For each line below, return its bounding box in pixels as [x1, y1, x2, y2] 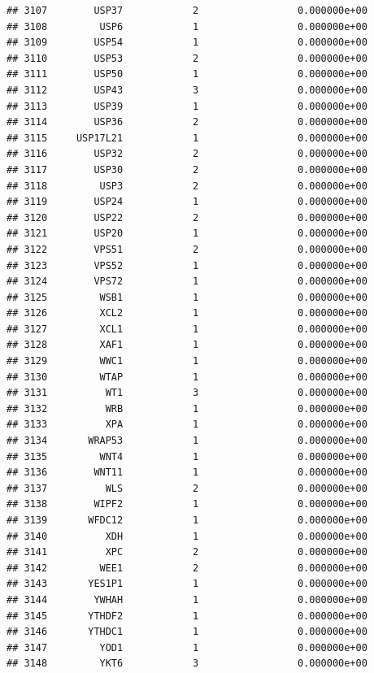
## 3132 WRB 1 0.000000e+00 [7, 402, 367, 415]
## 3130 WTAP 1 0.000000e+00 [7, 371, 367, 383]
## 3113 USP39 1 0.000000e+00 [7, 100, 367, 112]
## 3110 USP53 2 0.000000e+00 [7, 52, 367, 64]
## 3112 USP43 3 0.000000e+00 [7, 84, 367, 96]
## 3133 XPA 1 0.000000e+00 [7, 419, 367, 431]
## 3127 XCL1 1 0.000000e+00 [7, 323, 367, 335]
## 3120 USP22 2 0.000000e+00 [7, 211, 367, 224]
